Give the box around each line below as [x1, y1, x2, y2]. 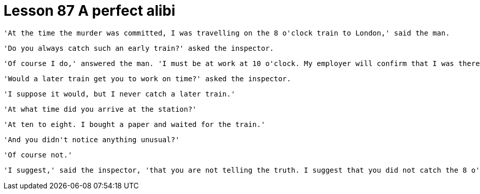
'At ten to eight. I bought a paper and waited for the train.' [4, 120, 266, 128]
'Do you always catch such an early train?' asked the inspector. [4, 44, 274, 52]
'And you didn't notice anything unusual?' [4, 135, 180, 144]
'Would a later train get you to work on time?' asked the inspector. [4, 74, 291, 83]
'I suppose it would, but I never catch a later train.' [4, 89, 236, 98]
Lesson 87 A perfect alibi [4, 2, 176, 19]
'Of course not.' [4, 150, 72, 159]
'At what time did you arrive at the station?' [4, 105, 197, 113]
